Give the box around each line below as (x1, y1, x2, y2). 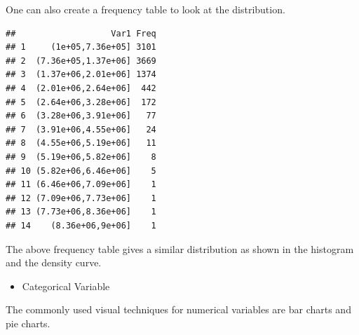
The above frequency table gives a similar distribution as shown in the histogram (6, 241, 354, 256)
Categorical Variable (22, 278, 110, 293)
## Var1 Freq (6, 28, 156, 39)
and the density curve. (6, 255, 102, 270)
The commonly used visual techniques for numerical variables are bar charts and (6, 302, 351, 317)
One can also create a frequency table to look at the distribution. (6, 2, 285, 16)
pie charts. (6, 315, 50, 330)
